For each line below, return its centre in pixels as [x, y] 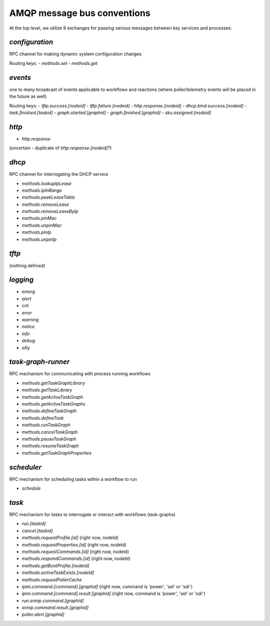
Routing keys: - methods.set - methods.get [53, 63]
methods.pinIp [37, 232]
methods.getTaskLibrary [47, 390]
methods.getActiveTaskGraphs [53, 404]
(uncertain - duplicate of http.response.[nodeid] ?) [60, 148]
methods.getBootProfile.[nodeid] [55, 566]
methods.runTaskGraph [46, 425]
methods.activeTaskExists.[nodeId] [58, 573]
